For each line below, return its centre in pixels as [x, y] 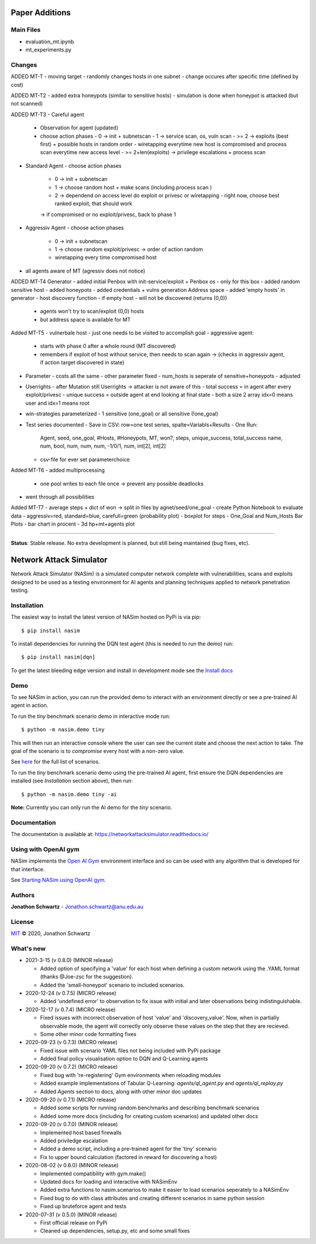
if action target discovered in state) [82, 363]
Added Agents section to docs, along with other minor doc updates [121, 1091]
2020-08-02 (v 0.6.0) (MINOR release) [72, 1165]
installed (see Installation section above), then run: [72, 781]
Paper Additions [41, 13]
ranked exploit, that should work [94, 204]
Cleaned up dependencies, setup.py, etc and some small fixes [115, 1231]
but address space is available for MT [85, 319]
